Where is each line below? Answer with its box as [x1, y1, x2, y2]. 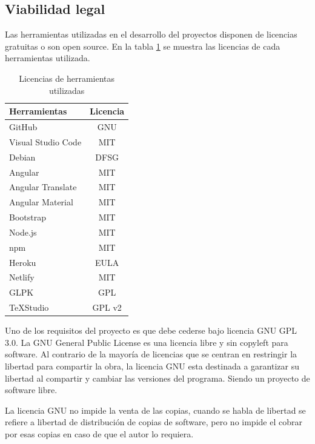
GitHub [9, 121, 38, 133]
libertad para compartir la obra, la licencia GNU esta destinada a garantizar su [5, 360, 299, 373]
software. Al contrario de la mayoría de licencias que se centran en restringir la [5, 348, 297, 360]
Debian [9, 150, 36, 163]
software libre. [5, 383, 58, 396]
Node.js [9, 225, 37, 238]
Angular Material [9, 196, 73, 208]
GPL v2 [92, 301, 122, 314]
